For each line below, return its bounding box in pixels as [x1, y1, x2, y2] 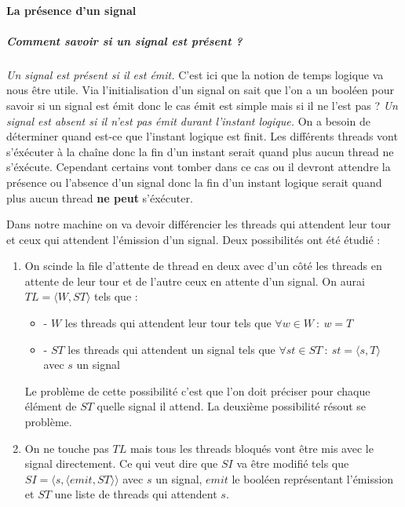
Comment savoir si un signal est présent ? [6, 32, 243, 49]
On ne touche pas [24, 440, 109, 456]
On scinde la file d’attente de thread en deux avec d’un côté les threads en [24, 257, 382, 274]
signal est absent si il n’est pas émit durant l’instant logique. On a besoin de [6, 112, 370, 129]
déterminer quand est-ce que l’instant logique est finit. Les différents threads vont [6, 128, 398, 144]
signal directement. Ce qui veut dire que [24, 455, 218, 472]
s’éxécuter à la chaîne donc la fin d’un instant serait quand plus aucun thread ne [6, 143, 394, 159]
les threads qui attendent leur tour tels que [64, 315, 272, 331]
